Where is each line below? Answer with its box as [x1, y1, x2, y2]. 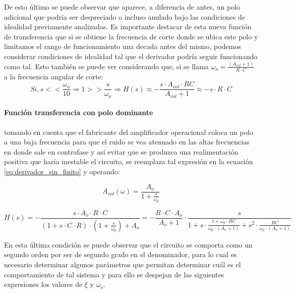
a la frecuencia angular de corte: [4, 71, 103, 81]
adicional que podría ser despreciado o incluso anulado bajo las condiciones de [4, 11, 246, 22]
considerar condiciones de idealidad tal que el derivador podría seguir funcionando [4, 51, 258, 61]
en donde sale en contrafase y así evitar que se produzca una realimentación [4, 146, 239, 157]
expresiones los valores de [4, 279, 83, 289]
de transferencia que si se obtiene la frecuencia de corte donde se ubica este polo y [4, 31, 258, 41]
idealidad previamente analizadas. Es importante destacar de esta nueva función [4, 21, 252, 32]
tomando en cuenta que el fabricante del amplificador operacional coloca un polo [4, 126, 253, 137]
